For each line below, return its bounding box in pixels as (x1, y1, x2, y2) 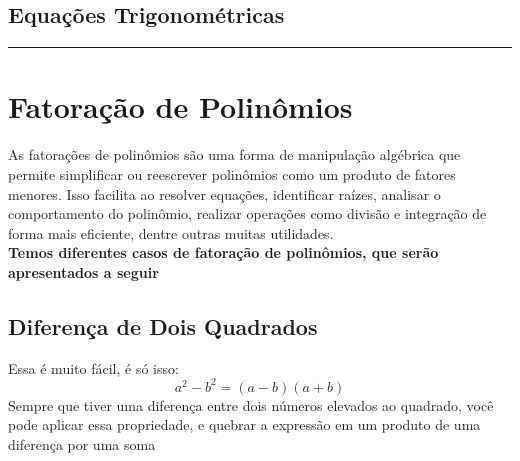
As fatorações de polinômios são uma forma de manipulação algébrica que (8, 144, 461, 165)
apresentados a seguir (8, 261, 159, 282)
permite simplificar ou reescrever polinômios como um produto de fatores (8, 163, 456, 184)
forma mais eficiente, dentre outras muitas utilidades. (8, 222, 334, 243)
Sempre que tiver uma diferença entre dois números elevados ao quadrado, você (8, 394, 494, 415)
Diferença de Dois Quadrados (8, 310, 318, 341)
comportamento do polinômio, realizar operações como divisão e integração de (8, 203, 487, 224)
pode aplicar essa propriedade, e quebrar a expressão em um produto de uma (8, 414, 481, 435)
